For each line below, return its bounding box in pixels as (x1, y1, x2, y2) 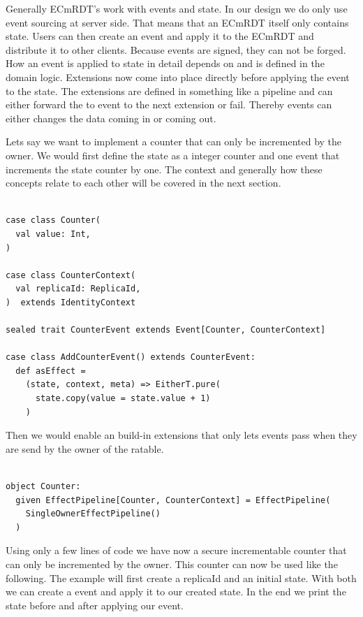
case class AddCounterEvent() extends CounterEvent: (6, 352, 255, 363)
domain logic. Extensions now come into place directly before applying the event (6, 69, 350, 84)
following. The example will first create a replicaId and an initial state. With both (6, 570, 357, 585)
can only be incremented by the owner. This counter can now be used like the (6, 556, 338, 571)
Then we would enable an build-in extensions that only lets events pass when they (6, 428, 357, 442)
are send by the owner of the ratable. (6, 441, 164, 456)
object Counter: (6, 481, 81, 491)
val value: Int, (15, 228, 91, 239)
